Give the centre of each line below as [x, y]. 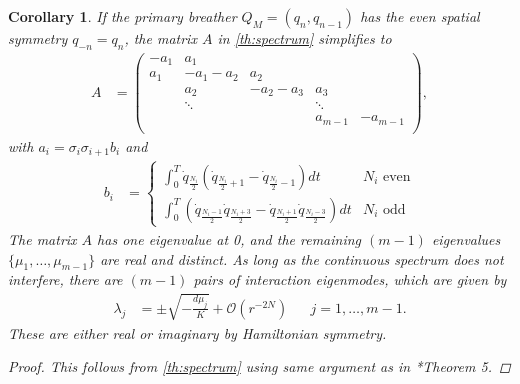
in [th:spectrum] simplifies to [304, 38]
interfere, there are [65, 279]
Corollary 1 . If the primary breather [122, 16]
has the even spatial [420, 16]
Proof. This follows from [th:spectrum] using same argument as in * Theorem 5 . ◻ [259, 366]
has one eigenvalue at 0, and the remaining [229, 238]
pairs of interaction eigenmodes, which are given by [350, 279]
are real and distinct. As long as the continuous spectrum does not [302, 258]
